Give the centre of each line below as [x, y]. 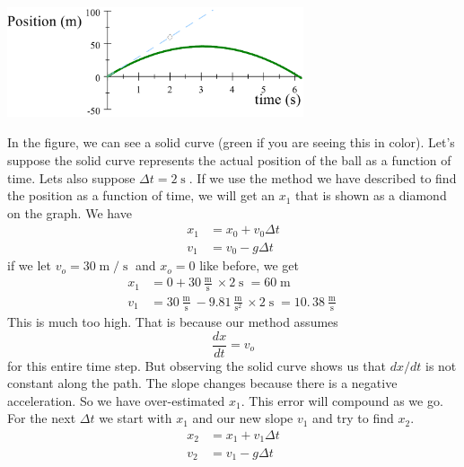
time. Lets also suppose [71, 177]
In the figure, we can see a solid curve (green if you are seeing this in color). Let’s [231, 142]
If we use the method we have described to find [327, 177]
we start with [136, 418]
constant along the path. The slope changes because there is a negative [202, 383]
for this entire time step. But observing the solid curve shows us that [197, 365]
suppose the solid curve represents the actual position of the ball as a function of [229, 159]
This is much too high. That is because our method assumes [173, 321]
